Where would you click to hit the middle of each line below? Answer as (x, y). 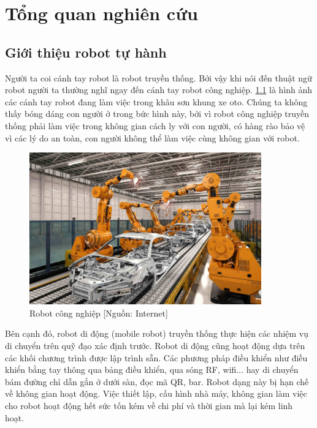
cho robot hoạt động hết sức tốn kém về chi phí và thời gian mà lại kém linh (149, 405)
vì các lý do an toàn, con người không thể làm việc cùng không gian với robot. (152, 137)
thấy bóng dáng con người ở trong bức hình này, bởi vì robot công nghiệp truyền (157, 114)
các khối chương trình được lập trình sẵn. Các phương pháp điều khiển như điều (156, 357)
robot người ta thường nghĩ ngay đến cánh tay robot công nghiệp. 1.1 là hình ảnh (159, 90)
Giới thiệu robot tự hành (86, 52)
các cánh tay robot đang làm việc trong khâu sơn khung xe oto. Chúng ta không (156, 101)
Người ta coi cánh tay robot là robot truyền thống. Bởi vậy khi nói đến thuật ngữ (158, 77)
